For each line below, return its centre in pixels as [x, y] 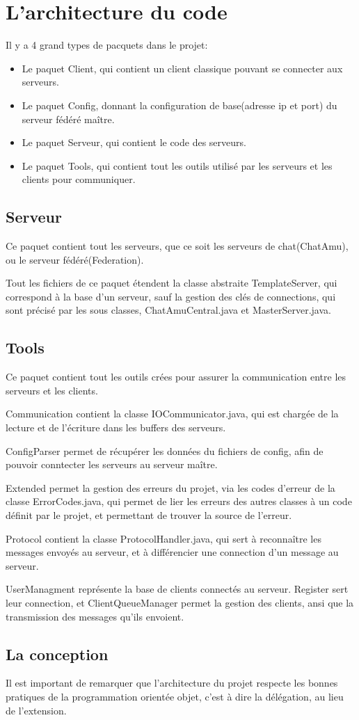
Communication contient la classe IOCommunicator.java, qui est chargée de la [172, 414]
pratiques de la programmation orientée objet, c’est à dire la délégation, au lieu [175, 696]
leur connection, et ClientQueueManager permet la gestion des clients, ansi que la [180, 602]
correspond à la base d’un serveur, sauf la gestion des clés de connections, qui [171, 296]
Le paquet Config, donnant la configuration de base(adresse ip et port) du [179, 105]
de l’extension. [36, 710]
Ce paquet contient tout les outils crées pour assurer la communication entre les [176, 377]
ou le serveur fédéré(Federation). [75, 259]
